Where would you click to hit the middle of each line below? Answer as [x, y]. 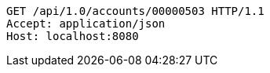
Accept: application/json [86, 24]
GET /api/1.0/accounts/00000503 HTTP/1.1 [135, 11]
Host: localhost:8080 [73, 36]
